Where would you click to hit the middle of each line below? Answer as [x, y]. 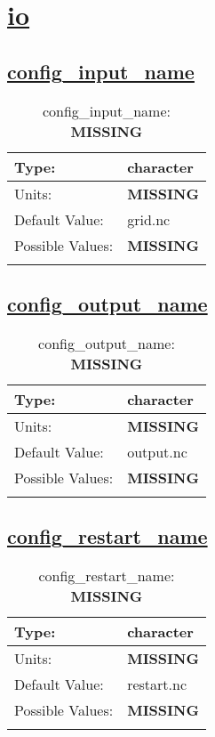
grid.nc [149, 219]
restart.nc [157, 684]
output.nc [157, 451]
